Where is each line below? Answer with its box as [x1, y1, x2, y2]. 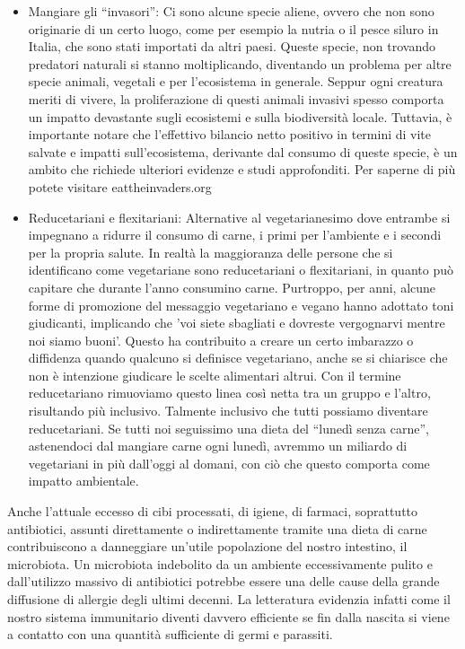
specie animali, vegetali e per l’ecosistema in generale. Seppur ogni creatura [28, 72, 443, 91]
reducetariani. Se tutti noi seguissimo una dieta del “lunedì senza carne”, [28, 418, 429, 437]
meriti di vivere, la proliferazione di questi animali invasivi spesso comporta [28, 89, 444, 108]
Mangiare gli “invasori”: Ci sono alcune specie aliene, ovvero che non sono [28, 2, 434, 20]
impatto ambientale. [28, 471, 139, 490]
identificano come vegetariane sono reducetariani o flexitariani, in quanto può [28, 260, 453, 279]
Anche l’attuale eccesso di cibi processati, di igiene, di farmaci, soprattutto [7, 502, 418, 521]
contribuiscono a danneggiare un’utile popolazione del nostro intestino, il [7, 537, 408, 556]
